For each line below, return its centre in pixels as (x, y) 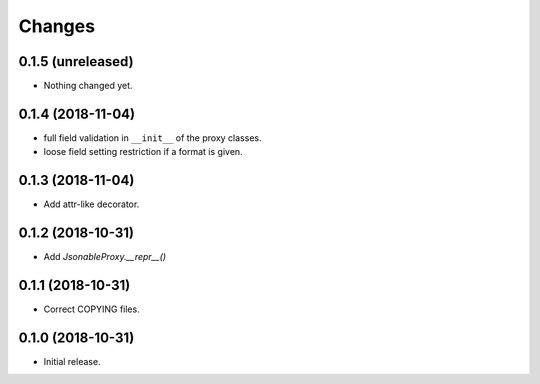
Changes (56, 26)
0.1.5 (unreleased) (76, 61)
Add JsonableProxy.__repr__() (105, 257)
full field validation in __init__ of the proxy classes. (152, 137)
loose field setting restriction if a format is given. (143, 152)
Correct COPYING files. (91, 309)
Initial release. (72, 361)
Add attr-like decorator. (91, 204)
